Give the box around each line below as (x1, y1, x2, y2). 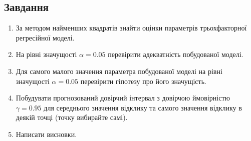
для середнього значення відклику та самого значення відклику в (44, 102, 242, 112)
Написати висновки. (16, 128, 77, 139)
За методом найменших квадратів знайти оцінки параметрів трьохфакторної (16, 22, 247, 33)
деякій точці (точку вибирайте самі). (16, 112, 128, 122)
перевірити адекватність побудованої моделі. (108, 49, 243, 59)
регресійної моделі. (16, 32, 75, 42)
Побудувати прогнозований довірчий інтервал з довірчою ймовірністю (16, 92, 230, 103)
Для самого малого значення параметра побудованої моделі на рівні (16, 65, 222, 76)
